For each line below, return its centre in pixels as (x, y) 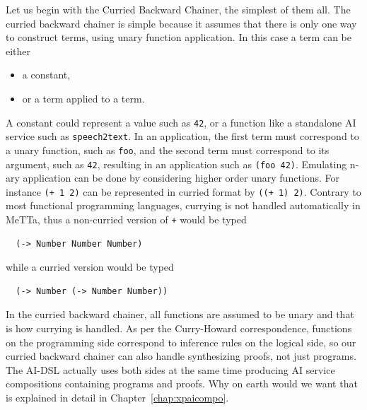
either (18, 51)
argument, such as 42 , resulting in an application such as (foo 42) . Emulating (176, 164)
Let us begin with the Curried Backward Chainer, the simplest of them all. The (178, 9)
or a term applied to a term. (83, 98)
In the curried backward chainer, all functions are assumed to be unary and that (180, 314)
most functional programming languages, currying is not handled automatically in (183, 205)
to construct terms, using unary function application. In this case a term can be (179, 37)
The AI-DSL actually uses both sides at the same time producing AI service (170, 369)
